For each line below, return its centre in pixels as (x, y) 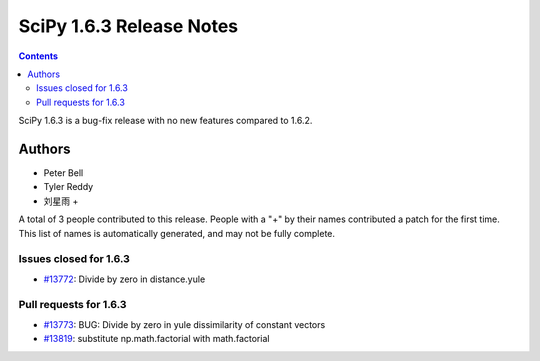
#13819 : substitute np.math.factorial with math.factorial (156, 339)
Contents (38, 56)
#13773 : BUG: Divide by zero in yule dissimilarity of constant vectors (184, 324)
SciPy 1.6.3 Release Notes (128, 26)
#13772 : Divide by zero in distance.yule (124, 279)
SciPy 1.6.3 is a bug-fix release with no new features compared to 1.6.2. (165, 121)
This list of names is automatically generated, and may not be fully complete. (176, 233)
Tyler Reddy (68, 187)
